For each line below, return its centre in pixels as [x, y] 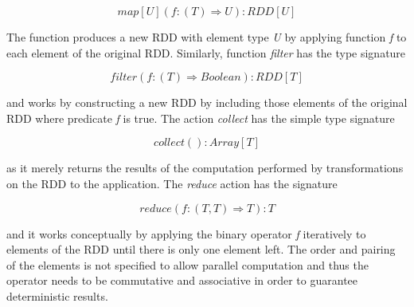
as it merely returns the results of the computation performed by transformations [205, 168]
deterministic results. [57, 295]
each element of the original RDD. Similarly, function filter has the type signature [206, 52]
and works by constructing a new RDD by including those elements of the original [207, 102]
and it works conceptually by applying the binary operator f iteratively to [186, 233]
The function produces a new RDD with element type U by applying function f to [207, 37]
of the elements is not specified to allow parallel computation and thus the [187, 264]
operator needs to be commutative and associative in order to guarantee [182, 280]
